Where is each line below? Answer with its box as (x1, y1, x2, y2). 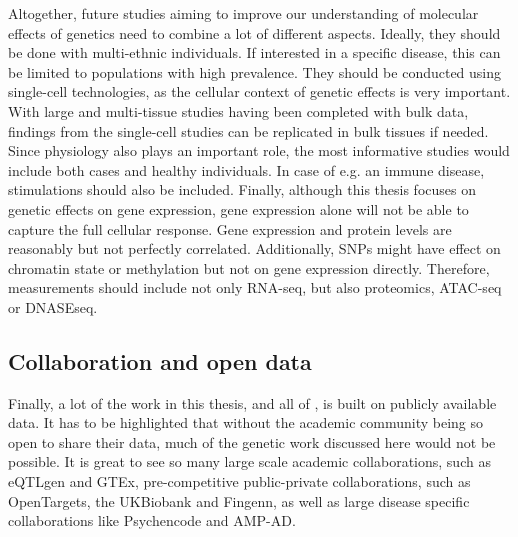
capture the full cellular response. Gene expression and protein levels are (8, 218, 452, 239)
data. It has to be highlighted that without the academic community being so (8, 412, 483, 433)
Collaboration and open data (8, 345, 312, 376)
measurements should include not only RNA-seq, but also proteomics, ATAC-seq (8, 277, 502, 298)
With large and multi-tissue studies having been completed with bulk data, (8, 100, 469, 121)
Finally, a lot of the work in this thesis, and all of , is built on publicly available (8, 392, 497, 413)
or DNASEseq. (8, 296, 98, 317)
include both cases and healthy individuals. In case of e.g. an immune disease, (8, 159, 485, 180)
